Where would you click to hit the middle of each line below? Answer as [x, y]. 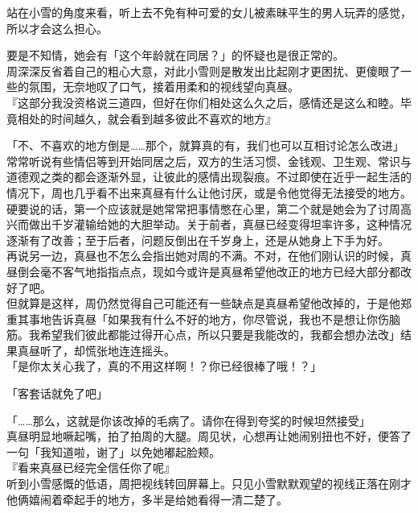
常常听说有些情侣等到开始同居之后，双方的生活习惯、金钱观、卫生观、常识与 [209, 161]
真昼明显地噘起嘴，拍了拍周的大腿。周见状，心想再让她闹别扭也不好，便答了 [209, 436]
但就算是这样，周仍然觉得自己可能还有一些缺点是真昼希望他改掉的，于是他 [203, 303]
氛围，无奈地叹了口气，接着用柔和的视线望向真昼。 [164, 87]
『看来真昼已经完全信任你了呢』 [91, 467]
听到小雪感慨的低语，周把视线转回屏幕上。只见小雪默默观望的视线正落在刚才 [209, 484]
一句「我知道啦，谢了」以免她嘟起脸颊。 [113, 451]
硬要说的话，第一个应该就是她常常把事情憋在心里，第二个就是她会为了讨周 [203, 208]
